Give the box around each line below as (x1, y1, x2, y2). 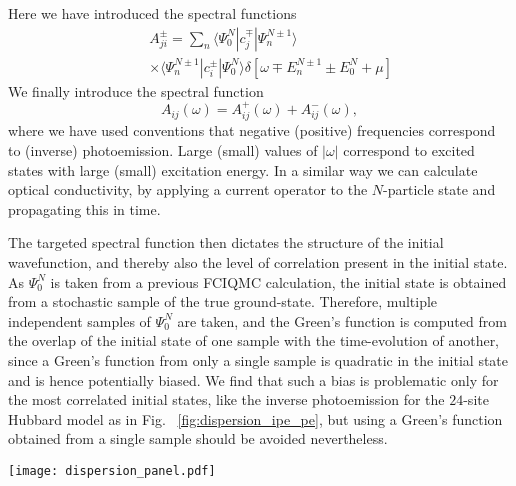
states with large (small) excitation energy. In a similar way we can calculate (8, 159, 478, 180)
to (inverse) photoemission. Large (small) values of (8, 140, 318, 161)
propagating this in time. (8, 198, 161, 219)
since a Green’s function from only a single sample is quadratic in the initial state (8, 350, 509, 371)
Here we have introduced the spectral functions (8, 3, 297, 23)
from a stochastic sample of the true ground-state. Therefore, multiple (8, 291, 438, 312)
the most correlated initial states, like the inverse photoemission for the (8, 389, 445, 410)
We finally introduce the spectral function (8, 80, 264, 101)
